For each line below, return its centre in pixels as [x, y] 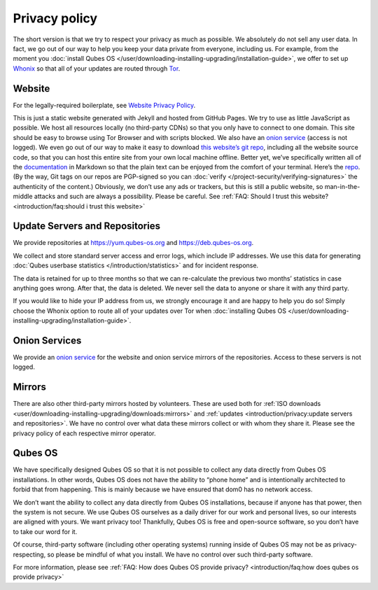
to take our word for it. [45, 531]
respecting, [29, 554]
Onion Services [47, 340]
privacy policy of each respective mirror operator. [85, 433]
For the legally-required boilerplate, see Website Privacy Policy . [104, 105]
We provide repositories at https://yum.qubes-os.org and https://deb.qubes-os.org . [133, 243]
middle [23, 197]
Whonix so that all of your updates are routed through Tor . [97, 68]
